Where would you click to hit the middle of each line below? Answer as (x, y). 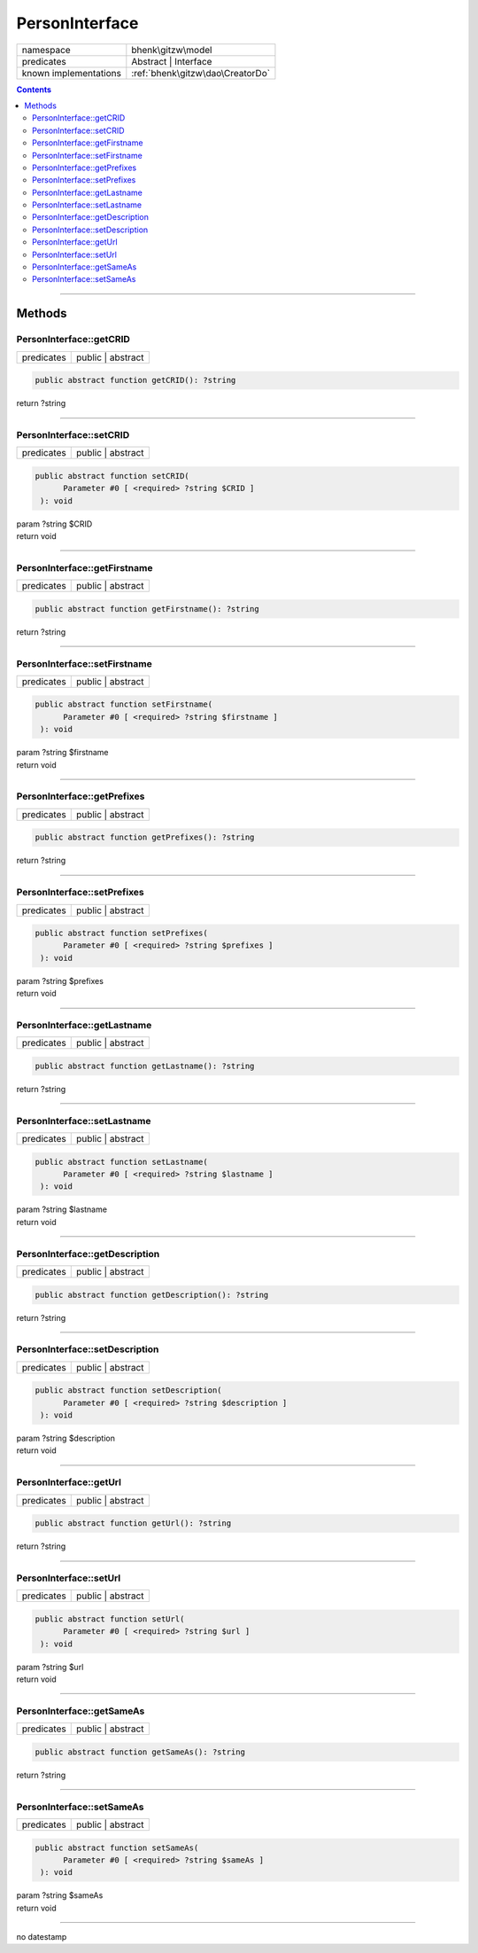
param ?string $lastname (62, 1209)
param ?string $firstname (62, 753)
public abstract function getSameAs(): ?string (140, 1752)
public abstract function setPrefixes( (121, 934)
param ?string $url (50, 1667)
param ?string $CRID (54, 524)
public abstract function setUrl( (110, 1619)
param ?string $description (66, 1438)
